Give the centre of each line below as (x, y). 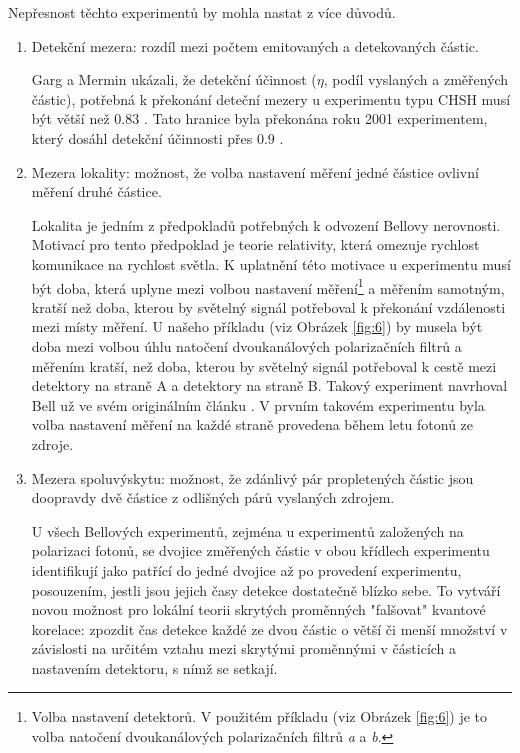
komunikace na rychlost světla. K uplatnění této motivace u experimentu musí (271, 263)
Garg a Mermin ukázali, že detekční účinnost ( (174, 79)
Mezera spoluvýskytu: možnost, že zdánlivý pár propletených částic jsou (252, 477)
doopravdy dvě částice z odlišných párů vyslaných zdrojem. (213, 497)
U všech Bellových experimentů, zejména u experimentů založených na (247, 530)
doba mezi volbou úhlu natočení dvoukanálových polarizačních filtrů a (246, 345)
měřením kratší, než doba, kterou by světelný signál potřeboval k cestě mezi (264, 365)
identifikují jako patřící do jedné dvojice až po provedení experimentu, (246, 569)
